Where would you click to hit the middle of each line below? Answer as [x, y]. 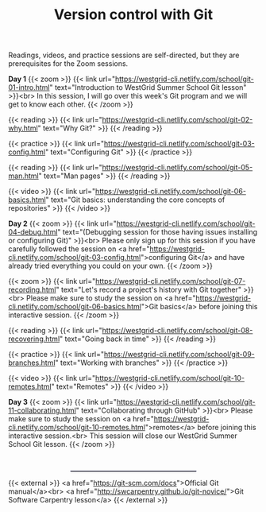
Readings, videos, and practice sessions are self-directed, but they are [124, 55]
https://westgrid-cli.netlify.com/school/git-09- [179, 355]
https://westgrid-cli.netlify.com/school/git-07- [170, 281]
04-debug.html [33, 232]
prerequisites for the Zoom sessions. [68, 64]
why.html [23, 128]
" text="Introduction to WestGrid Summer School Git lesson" [148, 87]
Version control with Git [133, 15]
